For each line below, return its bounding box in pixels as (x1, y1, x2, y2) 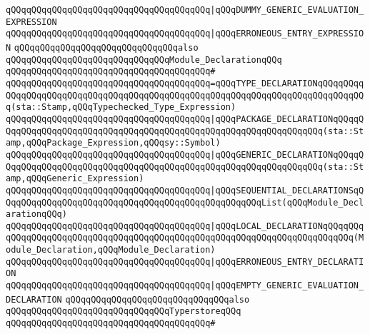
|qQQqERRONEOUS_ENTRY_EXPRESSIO (210, 29, 364, 39)
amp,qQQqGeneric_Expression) (6, 173, 144, 184)
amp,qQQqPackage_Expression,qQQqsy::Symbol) (6, 138, 221, 148)
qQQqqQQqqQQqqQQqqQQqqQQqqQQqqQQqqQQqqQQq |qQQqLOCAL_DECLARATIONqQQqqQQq (6, 221, 364, 231)
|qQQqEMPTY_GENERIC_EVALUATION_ (210, 280, 364, 291)
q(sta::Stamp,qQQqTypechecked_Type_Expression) (6, 102, 236, 113)
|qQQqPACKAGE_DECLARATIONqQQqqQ (210, 113, 364, 124)
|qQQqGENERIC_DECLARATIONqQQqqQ (210, 149, 364, 160)
